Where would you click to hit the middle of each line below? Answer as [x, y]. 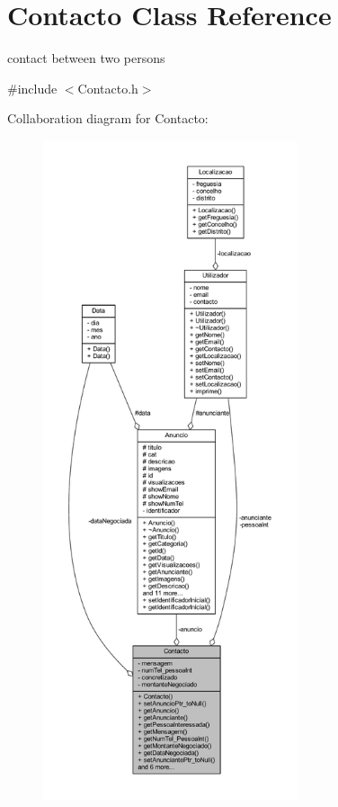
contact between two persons [86, 58]
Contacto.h [108, 88]
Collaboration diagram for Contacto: [108, 118]
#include [32, 88]
